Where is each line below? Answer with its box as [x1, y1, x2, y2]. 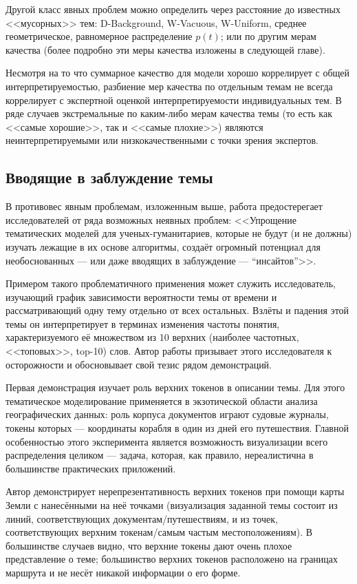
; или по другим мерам [220, 29, 316, 43]
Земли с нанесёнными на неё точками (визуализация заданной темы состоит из [6, 498, 338, 512]
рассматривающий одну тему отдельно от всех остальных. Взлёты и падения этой [6, 303, 349, 317]
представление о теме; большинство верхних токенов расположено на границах [6, 552, 338, 566]
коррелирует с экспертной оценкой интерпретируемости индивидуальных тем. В [6, 92, 342, 107]
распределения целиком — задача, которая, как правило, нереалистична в [6, 448, 314, 462]
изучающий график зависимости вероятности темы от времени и [6, 289, 277, 304]
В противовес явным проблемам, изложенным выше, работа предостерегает [6, 199, 323, 213]
